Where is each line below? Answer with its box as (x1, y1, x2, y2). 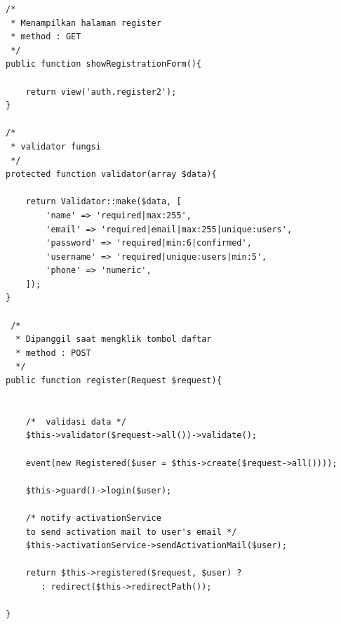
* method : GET (11, 32, 81, 42)
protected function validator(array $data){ (6, 169, 217, 180)
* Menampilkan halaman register (11, 18, 161, 28)
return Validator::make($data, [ (25, 197, 182, 207)
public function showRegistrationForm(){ (6, 59, 202, 69)
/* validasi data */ (25, 416, 126, 427)
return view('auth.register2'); (25, 86, 177, 97)
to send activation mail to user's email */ (25, 526, 237, 537)
